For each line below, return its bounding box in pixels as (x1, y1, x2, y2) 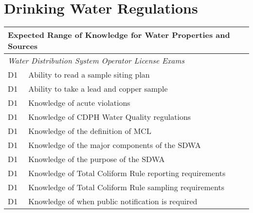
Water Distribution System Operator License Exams (8, 55, 185, 66)
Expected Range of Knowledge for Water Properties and (8, 29, 230, 41)
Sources (8, 40, 38, 52)
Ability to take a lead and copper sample (28, 83, 168, 95)
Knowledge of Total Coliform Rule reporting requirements (28, 167, 226, 179)
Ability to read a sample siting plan (28, 69, 150, 81)
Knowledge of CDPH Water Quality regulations (28, 111, 191, 123)
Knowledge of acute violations (28, 97, 130, 109)
